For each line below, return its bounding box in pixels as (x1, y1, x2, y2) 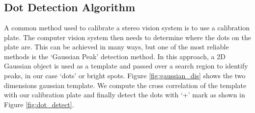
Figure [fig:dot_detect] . (4, 99, 74, 109)
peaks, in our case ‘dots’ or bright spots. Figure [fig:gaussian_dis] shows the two (4, 70, 246, 80)
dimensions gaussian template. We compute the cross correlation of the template (4, 80, 247, 90)
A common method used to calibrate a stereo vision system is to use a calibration (4, 23, 250, 32)
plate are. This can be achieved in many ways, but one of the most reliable (4, 42, 229, 52)
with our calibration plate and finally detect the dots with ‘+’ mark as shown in (4, 90, 245, 100)
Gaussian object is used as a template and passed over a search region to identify (4, 61, 248, 71)
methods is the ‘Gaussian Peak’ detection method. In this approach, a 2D (4, 51, 226, 61)
